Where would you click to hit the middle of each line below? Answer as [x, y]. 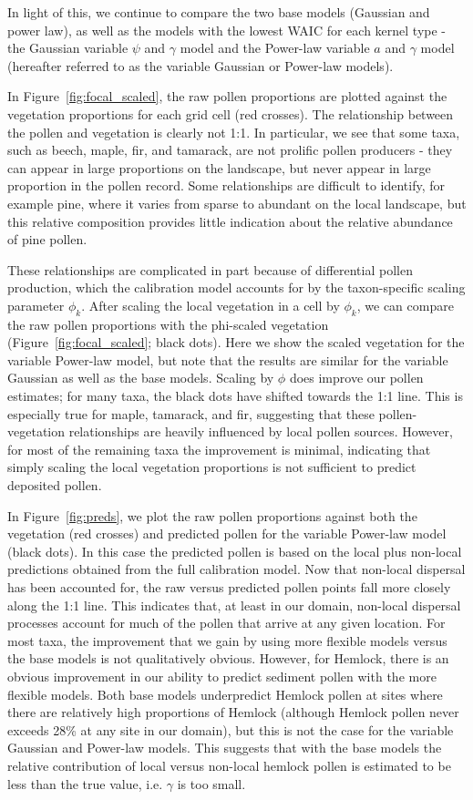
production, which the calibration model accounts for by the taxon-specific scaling [236, 287]
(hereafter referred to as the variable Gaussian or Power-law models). [201, 65]
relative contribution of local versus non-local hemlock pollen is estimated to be [229, 765]
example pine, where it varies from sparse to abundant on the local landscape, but [237, 203]
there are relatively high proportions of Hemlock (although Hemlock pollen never [233, 712]
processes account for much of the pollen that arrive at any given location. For [226, 623]
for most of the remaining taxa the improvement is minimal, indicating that [219, 449]
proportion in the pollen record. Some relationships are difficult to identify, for [226, 185]
